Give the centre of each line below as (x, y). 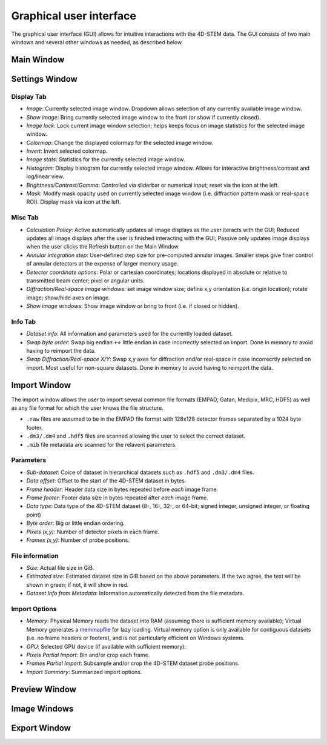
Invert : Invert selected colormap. (67, 151)
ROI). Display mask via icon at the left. (74, 202)
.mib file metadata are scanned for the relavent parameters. (101, 444)
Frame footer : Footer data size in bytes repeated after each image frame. (117, 498)
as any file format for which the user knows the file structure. (87, 408)
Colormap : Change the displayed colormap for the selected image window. (120, 142)
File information (35, 556)
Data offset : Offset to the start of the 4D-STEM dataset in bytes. (106, 481)
